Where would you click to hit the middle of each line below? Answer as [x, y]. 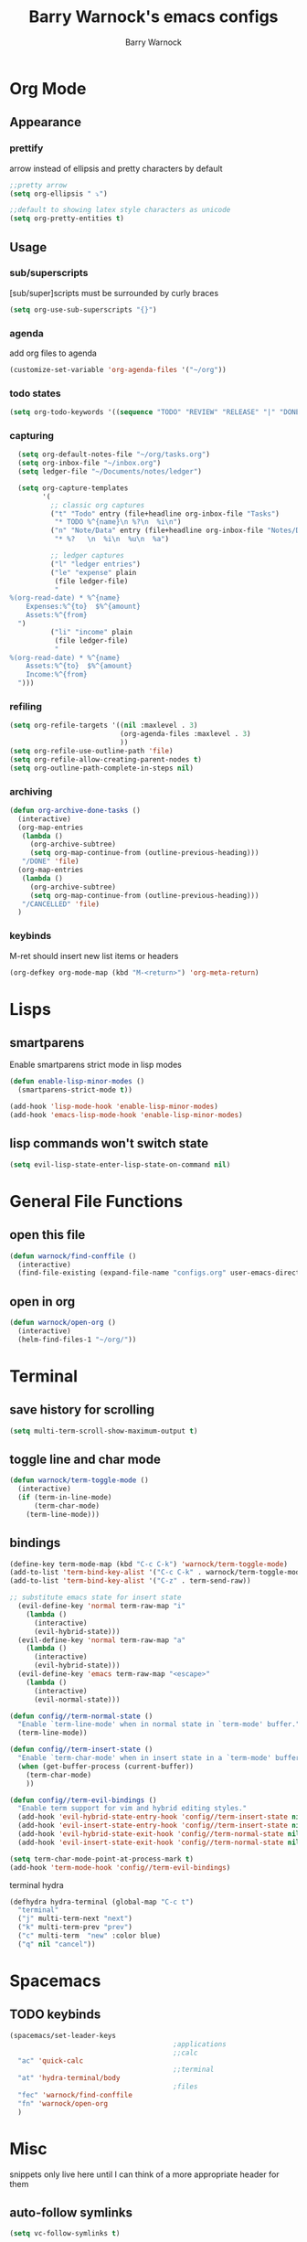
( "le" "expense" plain [93, 572]
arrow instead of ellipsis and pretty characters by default [116, 168]
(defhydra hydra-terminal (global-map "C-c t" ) [102, 1902]
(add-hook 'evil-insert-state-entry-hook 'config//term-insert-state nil [161, 1826]
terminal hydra [37, 1884]
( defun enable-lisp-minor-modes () [77, 1082]
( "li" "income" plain [91, 632]
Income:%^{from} [57, 675]
